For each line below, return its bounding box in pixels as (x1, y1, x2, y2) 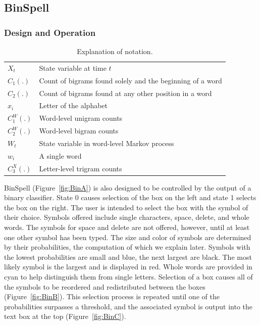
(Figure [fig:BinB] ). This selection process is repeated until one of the (4, 291, 220, 302)
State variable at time (39, 62, 107, 73)
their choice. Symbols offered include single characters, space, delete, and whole (4, 212, 249, 222)
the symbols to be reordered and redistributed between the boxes (4, 281, 205, 292)
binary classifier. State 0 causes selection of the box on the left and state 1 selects (4, 192, 256, 203)
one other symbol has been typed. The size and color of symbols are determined (4, 231, 251, 242)
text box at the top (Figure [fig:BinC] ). (4, 311, 126, 321)
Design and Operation (4, 26, 96, 38)
